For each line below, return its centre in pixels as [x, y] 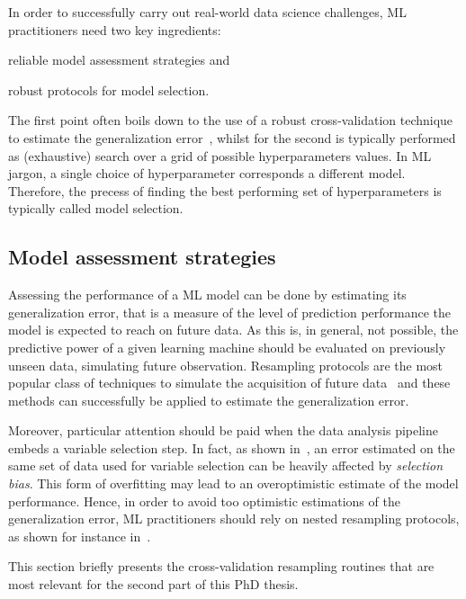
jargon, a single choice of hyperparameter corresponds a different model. [207, 173]
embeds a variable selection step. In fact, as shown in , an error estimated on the [232, 447]
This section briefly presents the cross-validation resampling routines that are [221, 566]
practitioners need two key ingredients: [115, 29]
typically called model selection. [96, 208]
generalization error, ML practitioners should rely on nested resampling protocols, [234, 519]
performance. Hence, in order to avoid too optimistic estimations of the [204, 501]
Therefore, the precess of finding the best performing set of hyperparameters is [225, 190]
